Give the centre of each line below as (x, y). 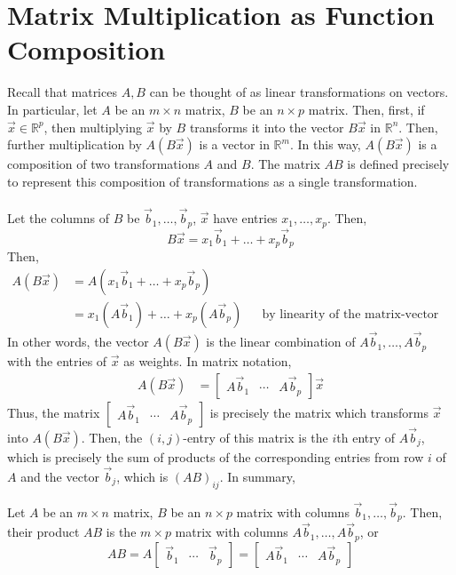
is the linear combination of (281, 342)
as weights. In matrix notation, (208, 361)
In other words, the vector (78, 342)
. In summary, (257, 476)
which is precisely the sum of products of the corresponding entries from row (216, 456)
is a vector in (234, 144)
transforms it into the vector (267, 127)
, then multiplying (93, 127)
